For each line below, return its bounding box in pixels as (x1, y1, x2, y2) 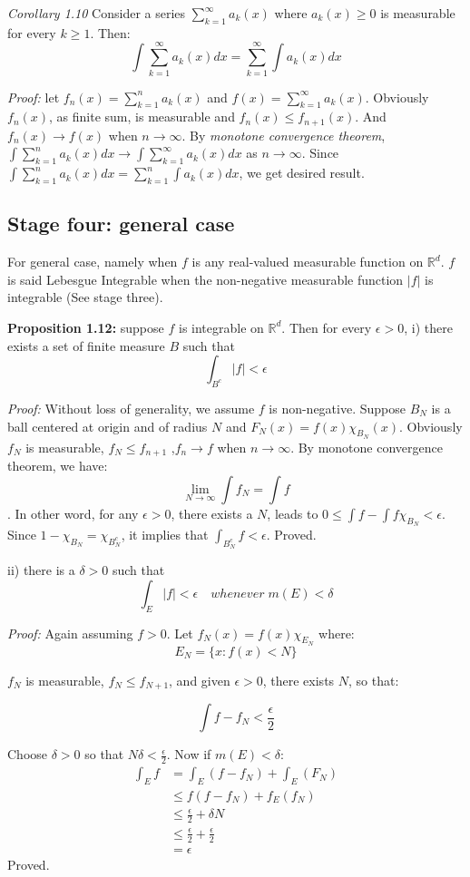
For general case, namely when (7, 252, 178, 271)
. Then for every (281, 317, 372, 336)
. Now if (166, 745, 211, 764)
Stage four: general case (7, 210, 235, 238)
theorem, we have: (7, 456, 108, 475)
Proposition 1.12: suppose (7, 317, 164, 336)
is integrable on (178, 317, 264, 336)
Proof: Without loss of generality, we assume (7, 398, 255, 417)
